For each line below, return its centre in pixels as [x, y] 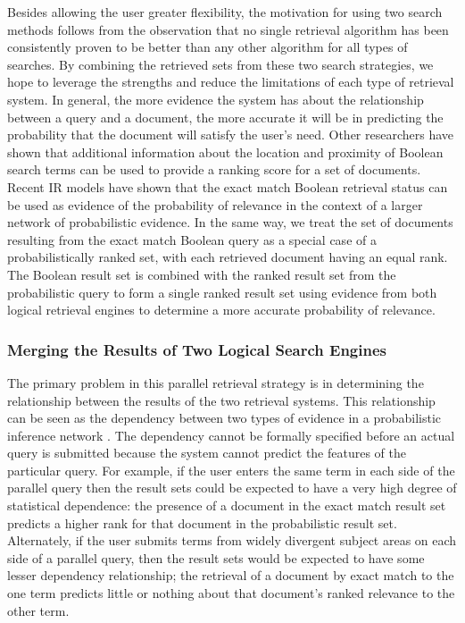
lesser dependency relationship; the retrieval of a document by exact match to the [231, 575]
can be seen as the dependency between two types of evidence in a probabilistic [224, 418]
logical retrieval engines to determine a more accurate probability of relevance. [221, 310]
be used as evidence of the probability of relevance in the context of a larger [215, 204]
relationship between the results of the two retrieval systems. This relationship [221, 400]
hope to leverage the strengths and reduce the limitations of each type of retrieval [231, 82]
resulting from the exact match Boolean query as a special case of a [192, 239]
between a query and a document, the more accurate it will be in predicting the [225, 117]
